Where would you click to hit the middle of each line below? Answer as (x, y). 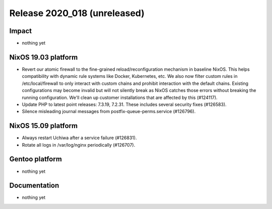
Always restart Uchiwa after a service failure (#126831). (79, 138)
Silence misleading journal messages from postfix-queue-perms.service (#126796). (109, 112)
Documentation (34, 186)
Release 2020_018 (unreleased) (77, 13)
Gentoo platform (36, 159)
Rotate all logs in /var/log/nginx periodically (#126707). (79, 145)
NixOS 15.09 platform (44, 126)
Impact (21, 31)
